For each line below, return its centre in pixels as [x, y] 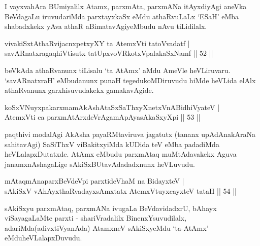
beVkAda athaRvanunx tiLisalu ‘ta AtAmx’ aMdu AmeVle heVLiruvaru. [118, 70]
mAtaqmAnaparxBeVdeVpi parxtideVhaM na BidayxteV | [94, 181]
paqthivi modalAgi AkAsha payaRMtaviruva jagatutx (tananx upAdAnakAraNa [130, 134]
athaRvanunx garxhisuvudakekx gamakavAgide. [79, 90]
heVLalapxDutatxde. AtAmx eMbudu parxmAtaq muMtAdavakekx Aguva [121, 154]
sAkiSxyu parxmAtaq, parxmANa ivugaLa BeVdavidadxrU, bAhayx [111, 208]
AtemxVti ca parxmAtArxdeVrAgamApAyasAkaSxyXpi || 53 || [103, 117]
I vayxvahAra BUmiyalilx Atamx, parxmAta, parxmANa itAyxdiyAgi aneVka [126, 6]
